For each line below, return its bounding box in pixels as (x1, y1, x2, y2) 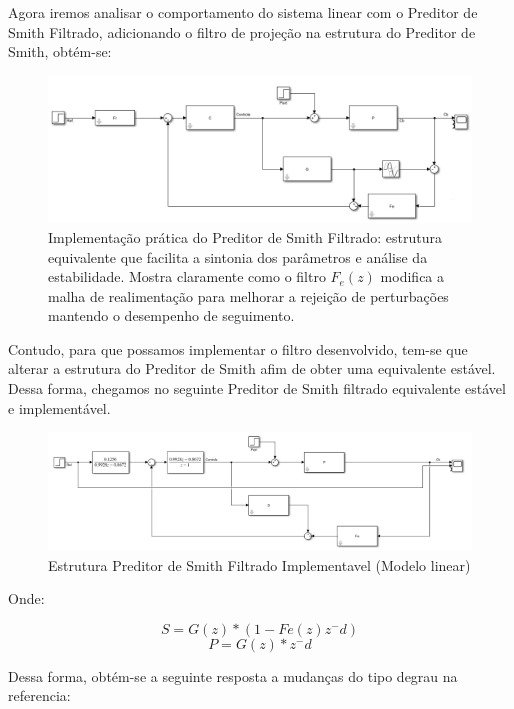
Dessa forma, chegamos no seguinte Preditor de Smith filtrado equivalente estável (8, 378, 506, 399)
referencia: (8, 685, 71, 706)
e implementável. (8, 397, 111, 418)
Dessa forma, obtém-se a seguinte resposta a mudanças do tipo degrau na (8, 665, 458, 686)
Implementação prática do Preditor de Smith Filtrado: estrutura (48, 226, 442, 247)
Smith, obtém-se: (8, 41, 112, 62)
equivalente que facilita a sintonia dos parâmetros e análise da (48, 246, 428, 267)
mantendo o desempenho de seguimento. (48, 305, 295, 326)
